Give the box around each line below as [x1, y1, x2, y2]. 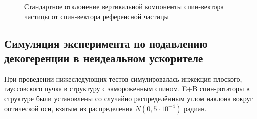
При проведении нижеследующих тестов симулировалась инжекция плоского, [4, 73, 242, 84]
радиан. [184, 103, 207, 113]
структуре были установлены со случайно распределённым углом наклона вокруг [4, 93, 253, 103]
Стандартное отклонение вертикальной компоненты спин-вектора [24, 1, 224, 11]
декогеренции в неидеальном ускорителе [4, 50, 203, 65]
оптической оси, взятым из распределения [4, 103, 133, 113]
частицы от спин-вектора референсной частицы [24, 11, 169, 21]
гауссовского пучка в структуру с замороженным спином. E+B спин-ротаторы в [4, 83, 250, 94]
